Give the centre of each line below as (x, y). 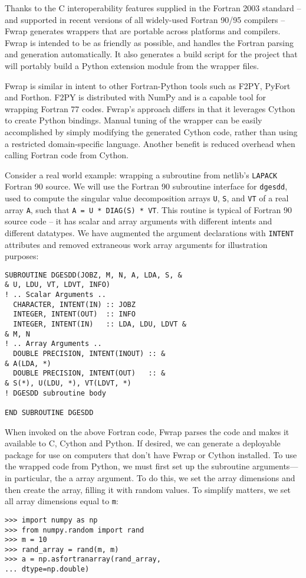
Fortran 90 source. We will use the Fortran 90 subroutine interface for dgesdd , (146, 186)
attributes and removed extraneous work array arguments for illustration (136, 244)
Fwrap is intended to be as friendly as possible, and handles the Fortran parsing (149, 42)
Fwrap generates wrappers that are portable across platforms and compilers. (143, 31)
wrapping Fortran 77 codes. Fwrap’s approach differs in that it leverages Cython (150, 108)
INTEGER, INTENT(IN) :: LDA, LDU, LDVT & (100, 324)
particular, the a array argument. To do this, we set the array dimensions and (155, 478)
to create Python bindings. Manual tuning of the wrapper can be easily (134, 120)
